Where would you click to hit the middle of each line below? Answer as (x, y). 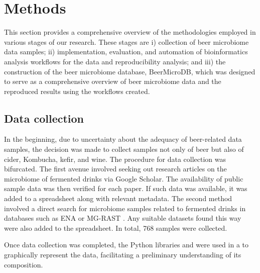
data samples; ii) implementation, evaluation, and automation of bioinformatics (126, 52)
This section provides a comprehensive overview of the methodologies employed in (130, 32)
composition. (24, 264)
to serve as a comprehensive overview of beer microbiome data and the (113, 81)
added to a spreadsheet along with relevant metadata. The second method (118, 198)
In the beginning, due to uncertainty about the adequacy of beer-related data (123, 139)
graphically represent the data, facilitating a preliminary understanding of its (123, 255)
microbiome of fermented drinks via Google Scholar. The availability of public (124, 178)
